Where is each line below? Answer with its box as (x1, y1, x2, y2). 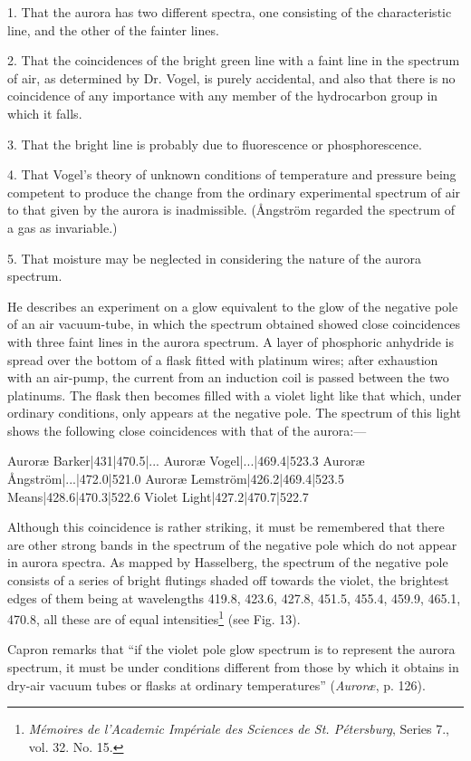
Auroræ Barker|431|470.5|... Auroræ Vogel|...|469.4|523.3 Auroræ (7, 451, 365, 470)
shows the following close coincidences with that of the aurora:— (7, 420, 367, 439)
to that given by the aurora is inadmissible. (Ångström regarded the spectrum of (7, 200, 456, 219)
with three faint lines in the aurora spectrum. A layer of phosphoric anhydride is (7, 332, 454, 351)
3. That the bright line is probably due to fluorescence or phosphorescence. (7, 134, 422, 153)
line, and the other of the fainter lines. (7, 20, 219, 39)
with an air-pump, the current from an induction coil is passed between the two (7, 368, 449, 387)
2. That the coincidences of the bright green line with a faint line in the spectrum (7, 51, 460, 70)
